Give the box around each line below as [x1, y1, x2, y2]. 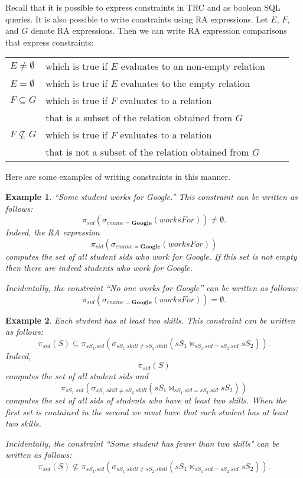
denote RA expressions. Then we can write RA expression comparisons [30, 24, 287, 37]
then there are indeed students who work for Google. [5, 261, 193, 274]
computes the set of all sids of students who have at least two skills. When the [5, 393, 286, 406]
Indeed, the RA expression [5, 226, 100, 238]
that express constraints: [5, 35, 94, 48]
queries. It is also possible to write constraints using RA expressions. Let [5, 12, 268, 25]
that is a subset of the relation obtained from [45, 111, 233, 125]
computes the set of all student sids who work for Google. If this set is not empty [5, 250, 297, 262]
